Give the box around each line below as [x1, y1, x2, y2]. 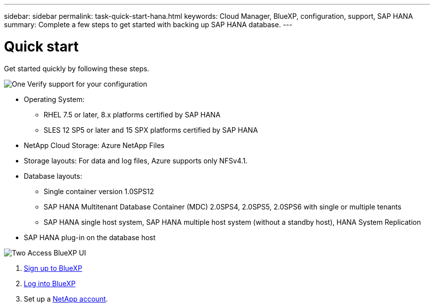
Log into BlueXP [24, 279, 76, 288]
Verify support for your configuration [27, 79, 147, 88]
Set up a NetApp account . [24, 294, 108, 303]
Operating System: [24, 95, 85, 103]
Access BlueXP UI [27, 248, 86, 257]
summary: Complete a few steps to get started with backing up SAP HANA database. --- [4, 20, 293, 29]
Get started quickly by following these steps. [4, 64, 150, 73]
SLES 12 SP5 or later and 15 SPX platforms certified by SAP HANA [44, 125, 258, 134]
